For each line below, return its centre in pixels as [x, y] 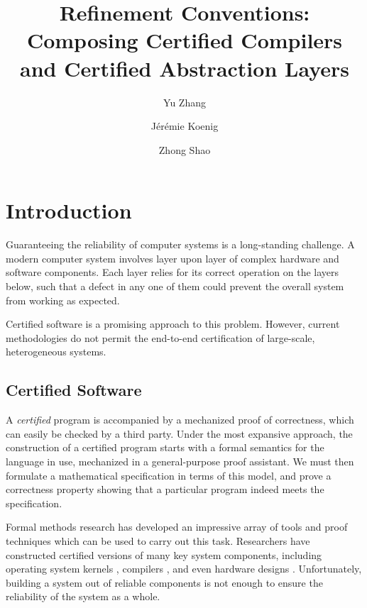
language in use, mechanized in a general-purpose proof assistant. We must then [180, 461]
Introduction [69, 210]
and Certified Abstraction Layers [185, 68]
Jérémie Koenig [185, 126]
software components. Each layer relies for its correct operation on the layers [172, 272]
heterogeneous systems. [56, 352]
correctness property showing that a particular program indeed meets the [165, 489]
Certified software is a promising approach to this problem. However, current [173, 324]
